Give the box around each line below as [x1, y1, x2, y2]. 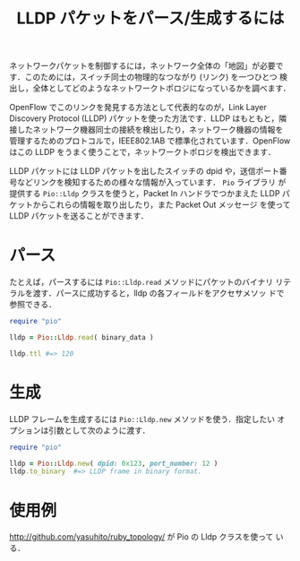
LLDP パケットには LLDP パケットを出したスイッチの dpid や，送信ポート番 [9, 166, 287, 177]
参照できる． [9, 299, 56, 310]
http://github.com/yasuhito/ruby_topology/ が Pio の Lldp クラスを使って [9, 531, 274, 542]
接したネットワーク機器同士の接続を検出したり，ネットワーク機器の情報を [9, 125, 284, 135]
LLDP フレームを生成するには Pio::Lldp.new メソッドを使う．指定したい [9, 413, 276, 424]
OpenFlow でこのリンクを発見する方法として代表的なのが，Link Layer [9, 102, 267, 113]
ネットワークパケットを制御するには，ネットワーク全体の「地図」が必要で [9, 60, 284, 72]
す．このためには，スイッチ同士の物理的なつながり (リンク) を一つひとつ [9, 72, 278, 82]
